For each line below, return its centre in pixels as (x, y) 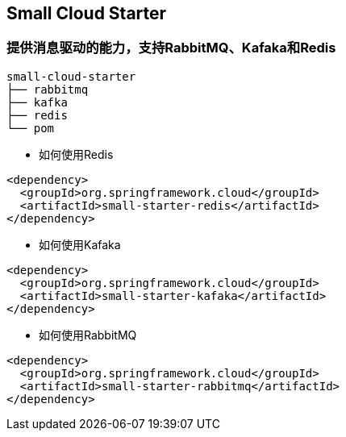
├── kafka (37, 102)
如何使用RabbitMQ (88, 335)
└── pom (31, 128)
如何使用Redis (76, 154)
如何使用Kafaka (80, 244)
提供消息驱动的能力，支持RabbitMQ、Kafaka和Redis (171, 48)
